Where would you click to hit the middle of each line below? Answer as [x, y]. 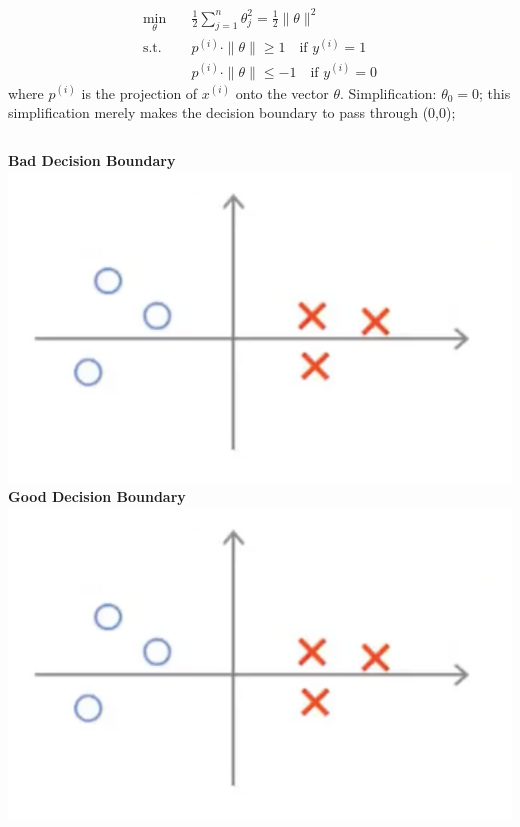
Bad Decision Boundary [92, 160]
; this [495, 92]
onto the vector [282, 92]
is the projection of [139, 92]
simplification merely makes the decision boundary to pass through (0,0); [232, 112]
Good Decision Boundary [97, 496]
